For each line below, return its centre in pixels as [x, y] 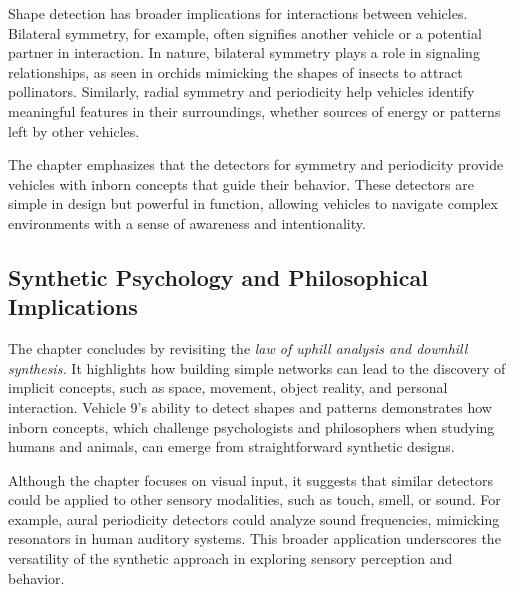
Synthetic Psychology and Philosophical [218, 276]
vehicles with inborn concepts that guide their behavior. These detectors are [241, 183]
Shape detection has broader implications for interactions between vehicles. [238, 13]
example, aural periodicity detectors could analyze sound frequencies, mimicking [254, 518]
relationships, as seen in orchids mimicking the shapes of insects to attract [235, 71]
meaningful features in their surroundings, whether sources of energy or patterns [254, 110]
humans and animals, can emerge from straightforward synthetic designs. [231, 446]
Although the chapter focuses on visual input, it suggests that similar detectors [250, 479]
